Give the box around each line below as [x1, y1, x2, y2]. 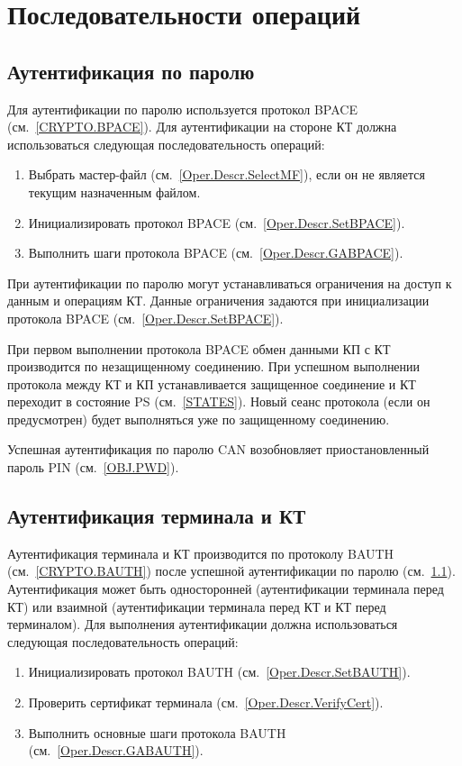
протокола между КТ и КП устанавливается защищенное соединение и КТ [7, 374, 416, 393]
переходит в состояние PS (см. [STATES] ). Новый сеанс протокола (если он [7, 392, 430, 411]
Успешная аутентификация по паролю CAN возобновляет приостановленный [7, 440, 430, 459]
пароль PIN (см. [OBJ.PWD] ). [7, 458, 179, 477]
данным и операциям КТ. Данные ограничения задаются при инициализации [7, 291, 430, 310]
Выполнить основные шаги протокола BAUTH [28, 723, 286, 742]
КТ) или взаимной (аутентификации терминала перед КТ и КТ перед [7, 597, 386, 616]
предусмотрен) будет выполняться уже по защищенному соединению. [7, 409, 390, 428]
